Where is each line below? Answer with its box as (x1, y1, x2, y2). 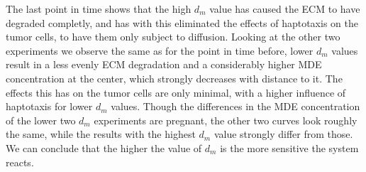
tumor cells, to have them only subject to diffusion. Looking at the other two (6, 29, 340, 44)
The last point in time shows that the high (6, 1, 192, 16)
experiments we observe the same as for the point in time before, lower (6, 43, 314, 58)
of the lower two (6, 112, 76, 127)
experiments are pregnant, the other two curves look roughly (94, 112, 357, 127)
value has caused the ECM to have (209, 1, 360, 16)
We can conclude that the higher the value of (6, 140, 202, 155)
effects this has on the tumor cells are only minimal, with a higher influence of (6, 85, 346, 100)
